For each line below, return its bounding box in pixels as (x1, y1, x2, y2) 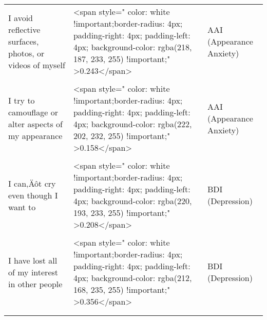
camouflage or (8, 106, 58, 118)
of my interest (8, 266, 59, 278)
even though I (8, 189, 58, 201)
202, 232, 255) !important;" (73, 130, 170, 142)
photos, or (8, 47, 45, 59)
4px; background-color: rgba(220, (73, 195, 192, 207)
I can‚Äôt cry (8, 177, 56, 189)
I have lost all (8, 254, 58, 266)
